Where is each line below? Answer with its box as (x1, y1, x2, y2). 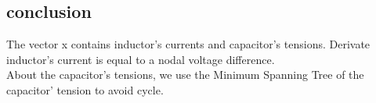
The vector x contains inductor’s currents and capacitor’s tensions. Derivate (6, 36, 371, 52)
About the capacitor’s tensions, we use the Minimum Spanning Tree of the (6, 66, 364, 83)
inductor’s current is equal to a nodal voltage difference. (6, 51, 275, 67)
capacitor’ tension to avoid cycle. (6, 81, 164, 98)
